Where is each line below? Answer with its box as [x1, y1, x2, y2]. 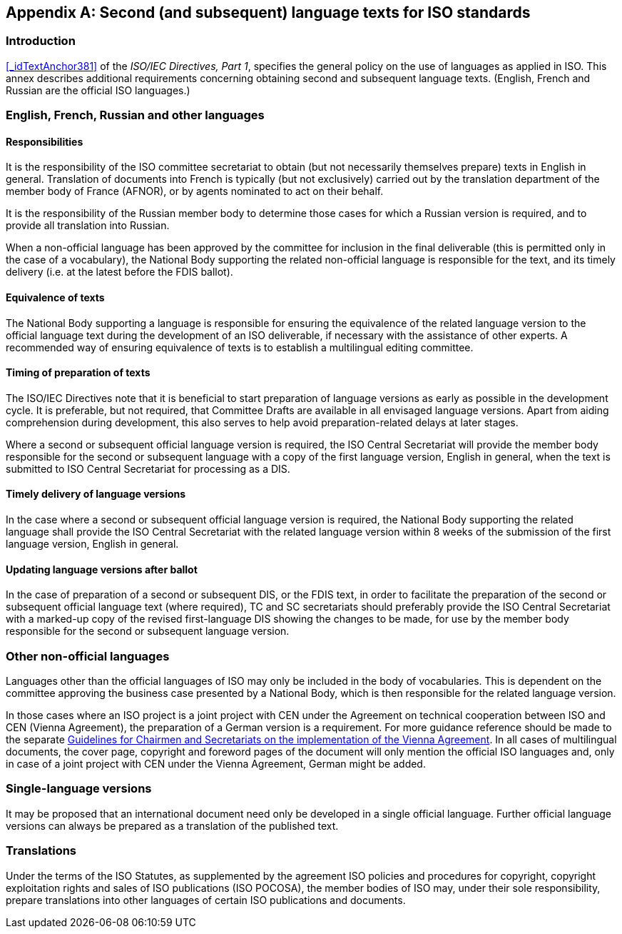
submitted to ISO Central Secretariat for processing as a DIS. [6, 462, 290, 475]
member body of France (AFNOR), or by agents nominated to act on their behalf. [6, 185, 384, 198]
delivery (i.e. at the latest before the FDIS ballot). [6, 266, 233, 278]
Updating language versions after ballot [6, 563, 198, 576]
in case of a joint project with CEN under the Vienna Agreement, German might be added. [6, 758, 426, 770]
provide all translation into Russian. [6, 219, 170, 232]
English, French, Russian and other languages [6, 108, 265, 123]
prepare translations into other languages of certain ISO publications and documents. [6, 893, 406, 906]
